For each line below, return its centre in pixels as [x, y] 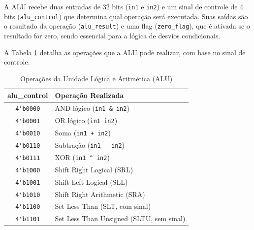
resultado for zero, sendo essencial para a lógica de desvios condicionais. [112, 35]
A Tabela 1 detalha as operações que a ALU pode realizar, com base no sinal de [125, 52]
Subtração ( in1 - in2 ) [90, 145]
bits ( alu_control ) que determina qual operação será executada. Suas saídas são [126, 16]
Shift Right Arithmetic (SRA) [100, 194]
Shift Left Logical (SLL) [91, 181]
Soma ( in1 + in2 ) [83, 132]
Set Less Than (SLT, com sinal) [103, 206]
